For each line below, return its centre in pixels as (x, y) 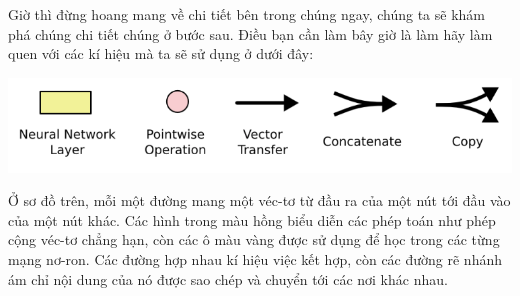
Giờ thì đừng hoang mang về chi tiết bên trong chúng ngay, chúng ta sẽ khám (247, 14)
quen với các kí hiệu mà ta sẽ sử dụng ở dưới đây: (161, 53)
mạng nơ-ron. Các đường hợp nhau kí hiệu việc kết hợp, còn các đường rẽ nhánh (255, 259)
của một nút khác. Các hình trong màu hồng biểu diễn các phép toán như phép (252, 219)
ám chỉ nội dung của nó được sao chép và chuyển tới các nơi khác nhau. (228, 278)
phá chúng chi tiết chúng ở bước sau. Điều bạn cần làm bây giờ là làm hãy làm (250, 33)
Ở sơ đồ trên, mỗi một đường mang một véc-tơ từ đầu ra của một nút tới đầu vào (259, 200)
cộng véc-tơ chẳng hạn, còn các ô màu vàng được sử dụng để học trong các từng (254, 239)
